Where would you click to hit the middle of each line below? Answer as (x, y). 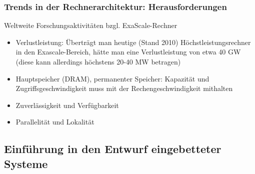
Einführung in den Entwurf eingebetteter (113, 149)
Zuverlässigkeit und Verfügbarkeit (67, 105)
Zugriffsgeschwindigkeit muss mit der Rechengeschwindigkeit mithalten (124, 88)
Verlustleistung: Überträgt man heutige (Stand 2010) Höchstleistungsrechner (133, 42)
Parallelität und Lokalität (55, 122)
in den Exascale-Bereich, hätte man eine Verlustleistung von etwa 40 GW (128, 52)
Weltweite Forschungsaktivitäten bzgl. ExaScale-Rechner (91, 25)
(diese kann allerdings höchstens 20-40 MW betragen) (98, 61)
